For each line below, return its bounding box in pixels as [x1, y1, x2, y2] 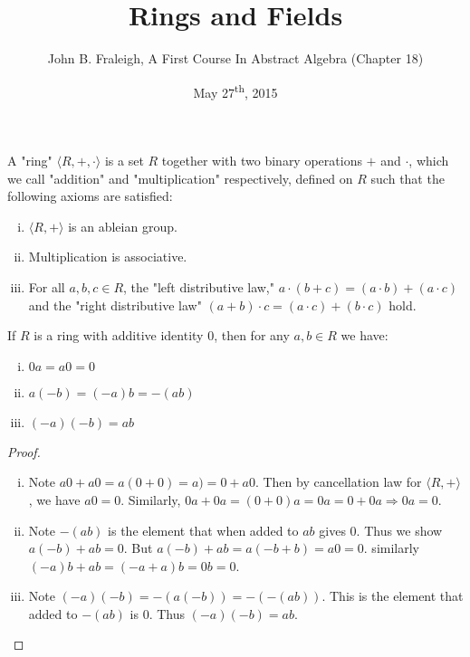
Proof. [7, 442, 41, 461]
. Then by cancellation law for [254, 472, 422, 491]
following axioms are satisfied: [7, 186, 173, 205]
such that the [370, 168, 445, 187]
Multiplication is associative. [28, 247, 187, 266]
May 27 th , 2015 [193, 80, 278, 101]
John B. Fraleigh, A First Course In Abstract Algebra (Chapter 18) [47, 49, 424, 68]
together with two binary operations [161, 150, 362, 169]
